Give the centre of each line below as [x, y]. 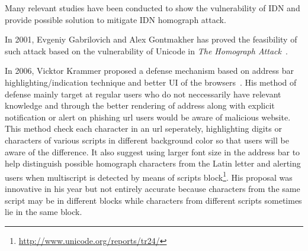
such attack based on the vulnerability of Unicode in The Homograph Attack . [146, 50]
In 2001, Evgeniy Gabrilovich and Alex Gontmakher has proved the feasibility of [151, 39]
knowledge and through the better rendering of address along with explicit [140, 105]
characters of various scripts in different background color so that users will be [147, 140]
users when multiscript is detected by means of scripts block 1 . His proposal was [149, 176]
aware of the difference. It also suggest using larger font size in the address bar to [153, 151]
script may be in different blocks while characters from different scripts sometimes [153, 200]
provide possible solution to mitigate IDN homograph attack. [115, 19]
